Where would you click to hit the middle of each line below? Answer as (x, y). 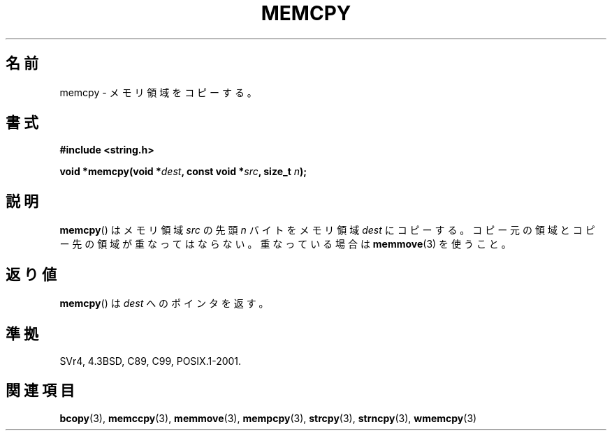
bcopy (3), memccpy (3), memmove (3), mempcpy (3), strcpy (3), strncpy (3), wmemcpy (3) (268, 418)
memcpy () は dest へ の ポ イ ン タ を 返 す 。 (164, 303)
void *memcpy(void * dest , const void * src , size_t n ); (183, 172)
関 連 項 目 (40, 391)
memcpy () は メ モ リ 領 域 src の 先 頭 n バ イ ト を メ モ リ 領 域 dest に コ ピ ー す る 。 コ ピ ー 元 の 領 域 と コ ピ (327, 230)
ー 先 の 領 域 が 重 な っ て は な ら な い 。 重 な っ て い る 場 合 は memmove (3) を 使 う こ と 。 (285, 244)
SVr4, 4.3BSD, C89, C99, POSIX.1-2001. (151, 361)
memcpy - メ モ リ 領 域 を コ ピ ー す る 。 (158, 92)
